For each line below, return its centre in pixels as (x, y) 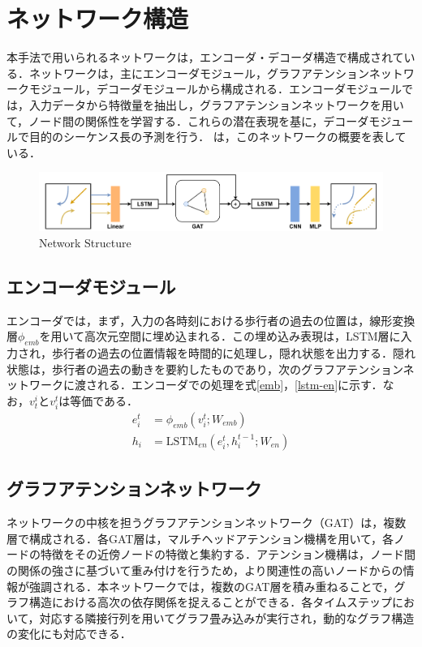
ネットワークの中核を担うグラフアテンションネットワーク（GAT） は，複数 (207, 523)
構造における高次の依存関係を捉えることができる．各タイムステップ (211, 602)
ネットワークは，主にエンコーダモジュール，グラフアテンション (199, 73)
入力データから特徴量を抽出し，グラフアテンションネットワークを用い (216, 104)
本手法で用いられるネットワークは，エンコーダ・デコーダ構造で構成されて (205, 57)
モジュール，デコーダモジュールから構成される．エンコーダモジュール (215, 89)
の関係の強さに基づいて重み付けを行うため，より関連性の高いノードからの (205, 570)
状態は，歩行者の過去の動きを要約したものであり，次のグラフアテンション (205, 368)
